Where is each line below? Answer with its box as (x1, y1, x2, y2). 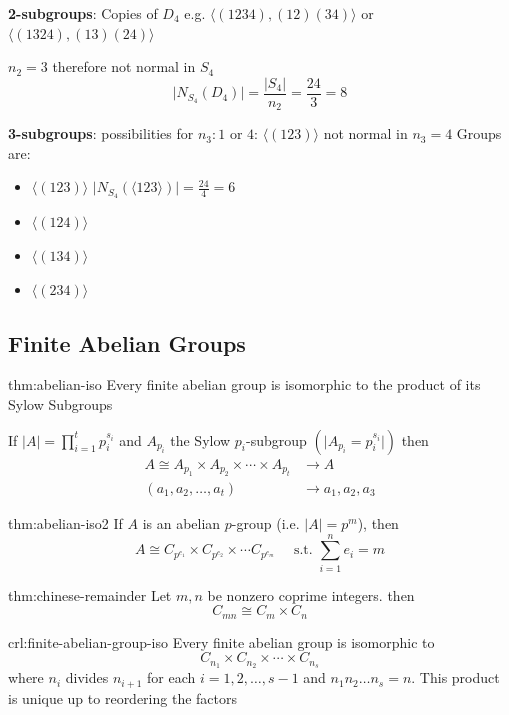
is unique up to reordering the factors (8, 687, 237, 708)
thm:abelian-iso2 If (8, 512, 123, 533)
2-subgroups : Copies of (8, 3, 158, 23)
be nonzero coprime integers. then (207, 584, 415, 605)
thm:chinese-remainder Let (8, 584, 172, 605)
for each (147, 667, 196, 688)
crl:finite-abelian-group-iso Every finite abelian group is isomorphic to (8, 631, 435, 652)
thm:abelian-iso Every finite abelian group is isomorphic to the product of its (8, 374, 481, 395)
